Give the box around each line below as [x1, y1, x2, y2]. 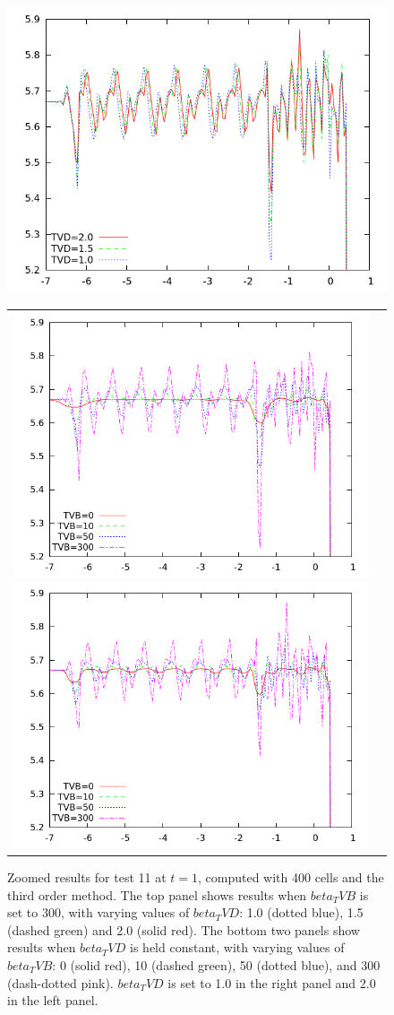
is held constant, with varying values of [130, 938, 345, 957]
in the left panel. [7, 991, 98, 1010]
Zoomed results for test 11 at [7, 868, 167, 887]
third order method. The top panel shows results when [7, 885, 307, 904]
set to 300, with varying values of [7, 903, 190, 922]
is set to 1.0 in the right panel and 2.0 [167, 973, 376, 992]
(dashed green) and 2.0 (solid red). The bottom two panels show [7, 920, 360, 939]
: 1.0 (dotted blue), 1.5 [239, 903, 364, 922]
